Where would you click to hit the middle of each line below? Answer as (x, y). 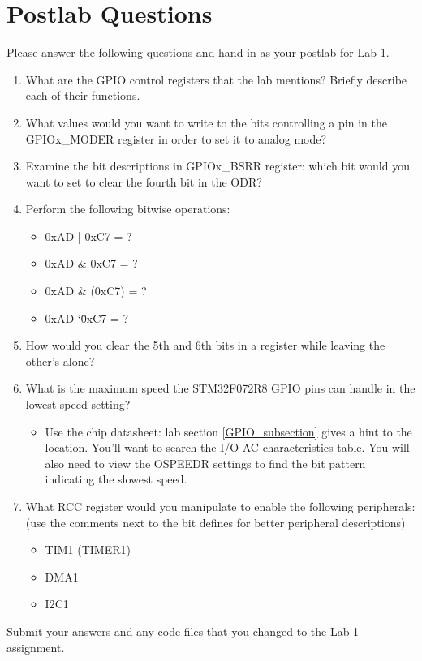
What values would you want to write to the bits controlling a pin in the (206, 122)
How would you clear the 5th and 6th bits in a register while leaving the (205, 345)
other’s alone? (60, 361)
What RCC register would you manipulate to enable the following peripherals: (220, 506)
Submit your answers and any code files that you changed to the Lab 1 (183, 631)
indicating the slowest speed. (116, 479)
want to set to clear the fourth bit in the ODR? (144, 181)
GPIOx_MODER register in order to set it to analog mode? (176, 138)
